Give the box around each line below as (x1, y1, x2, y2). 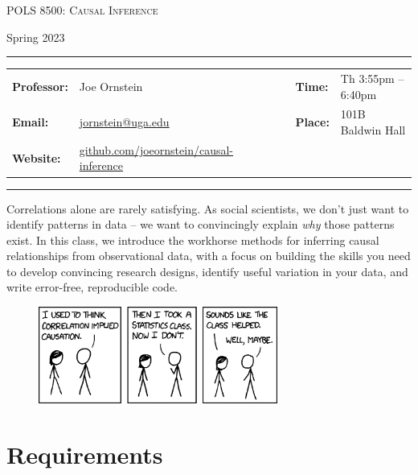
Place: (295, 114, 330, 130)
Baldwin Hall (340, 121, 406, 138)
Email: (12, 114, 49, 130)
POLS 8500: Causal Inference (6, 2, 158, 18)
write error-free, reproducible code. (6, 279, 178, 295)
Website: (12, 149, 61, 166)
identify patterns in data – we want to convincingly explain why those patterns (6, 216, 395, 233)
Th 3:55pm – (340, 69, 404, 86)
